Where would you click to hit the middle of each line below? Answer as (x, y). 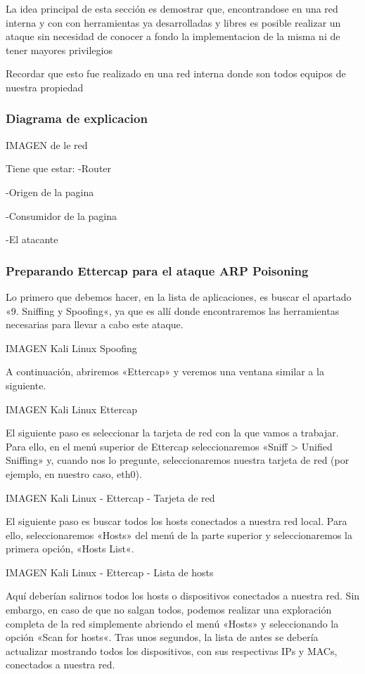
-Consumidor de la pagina (62, 215)
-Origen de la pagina (50, 192)
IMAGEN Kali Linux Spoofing (71, 348)
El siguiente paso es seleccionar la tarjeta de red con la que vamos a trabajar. (172, 433)
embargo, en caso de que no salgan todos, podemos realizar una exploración (169, 610)
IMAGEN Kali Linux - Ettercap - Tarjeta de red (110, 497)
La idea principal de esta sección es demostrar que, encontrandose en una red (172, 8)
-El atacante (32, 239)
